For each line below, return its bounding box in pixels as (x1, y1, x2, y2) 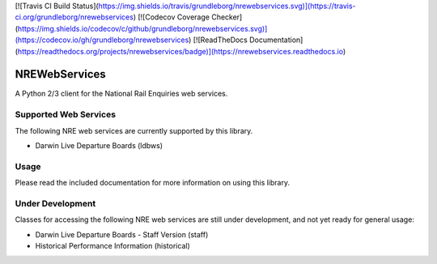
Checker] (211, 12, 243, 22)
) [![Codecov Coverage (133, 12, 210, 22)
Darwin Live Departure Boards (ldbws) (35, 141, 163, 150)
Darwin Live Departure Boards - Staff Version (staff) (35, 229, 209, 239)
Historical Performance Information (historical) (35, 241, 190, 251)
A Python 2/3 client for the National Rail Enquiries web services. (15, 89, 228, 99)
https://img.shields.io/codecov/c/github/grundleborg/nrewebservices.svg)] (17, 23, 268, 33)
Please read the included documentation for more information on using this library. (15, 178, 291, 188)
